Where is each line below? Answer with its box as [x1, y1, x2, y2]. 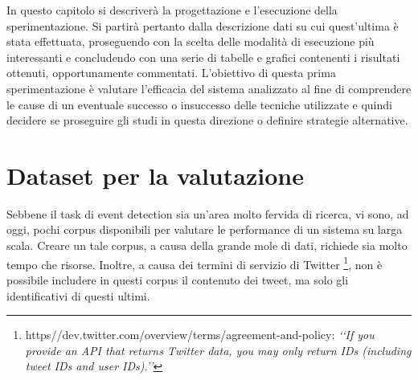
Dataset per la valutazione [6, 158, 304, 191]
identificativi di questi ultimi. [6, 287, 150, 304]
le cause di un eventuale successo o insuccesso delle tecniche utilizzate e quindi [6, 96, 392, 112]
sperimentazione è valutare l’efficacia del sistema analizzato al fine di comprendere [6, 80, 412, 96]
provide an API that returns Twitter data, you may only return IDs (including [25, 341, 412, 358]
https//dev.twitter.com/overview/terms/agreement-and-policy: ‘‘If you [25, 326, 375, 343]
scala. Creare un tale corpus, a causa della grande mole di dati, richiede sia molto [6, 237, 408, 254]
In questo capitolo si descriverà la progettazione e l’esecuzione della [6, 2, 338, 18]
